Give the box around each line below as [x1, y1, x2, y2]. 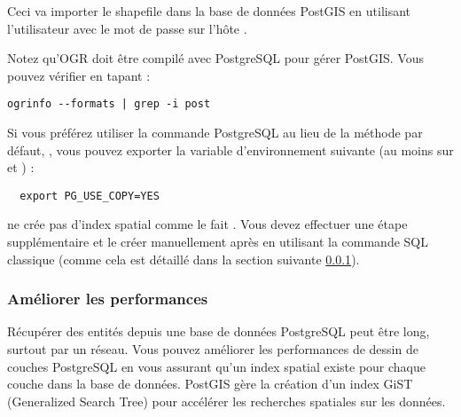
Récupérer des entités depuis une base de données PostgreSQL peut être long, [7, 322, 430, 341]
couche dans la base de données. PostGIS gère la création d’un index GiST [7, 374, 413, 393]
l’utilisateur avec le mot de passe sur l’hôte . [7, 19, 247, 37]
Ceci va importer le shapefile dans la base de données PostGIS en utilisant [7, 2, 411, 20]
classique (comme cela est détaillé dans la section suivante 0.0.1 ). [7, 249, 360, 268]
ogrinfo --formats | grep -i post [7, 98, 211, 111]
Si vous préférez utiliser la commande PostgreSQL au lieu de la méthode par [7, 123, 423, 142]
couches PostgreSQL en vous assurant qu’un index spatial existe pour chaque [7, 357, 426, 375]
